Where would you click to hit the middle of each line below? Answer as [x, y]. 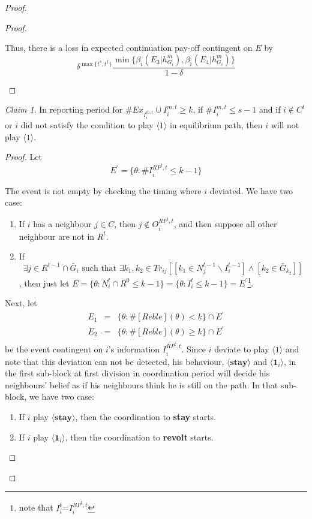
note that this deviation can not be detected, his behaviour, [115, 361]
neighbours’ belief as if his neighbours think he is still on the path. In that [142, 384]
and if [270, 109]
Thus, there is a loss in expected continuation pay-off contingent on [129, 48]
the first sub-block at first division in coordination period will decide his [137, 373]
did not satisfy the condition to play [87, 125]
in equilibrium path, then [216, 125]
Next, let [21, 303]
